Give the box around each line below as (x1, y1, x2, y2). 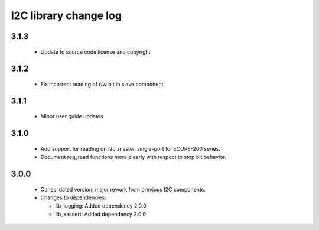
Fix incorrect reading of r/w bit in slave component (40, 80, 164, 88)
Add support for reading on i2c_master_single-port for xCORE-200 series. (40, 145, 221, 152)
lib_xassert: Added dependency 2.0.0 (55, 210, 147, 218)
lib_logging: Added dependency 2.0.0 (55, 202, 147, 209)
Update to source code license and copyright (40, 48, 151, 56)
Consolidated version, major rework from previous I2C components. (40, 186, 206, 193)
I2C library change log (11, 9, 122, 22)
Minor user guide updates (40, 113, 103, 120)
